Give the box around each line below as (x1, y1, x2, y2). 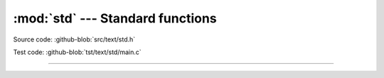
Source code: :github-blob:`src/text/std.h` (13, 35, 136, 44)
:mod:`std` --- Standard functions (13, 11, 217, 26)
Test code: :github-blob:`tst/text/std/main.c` (13, 48, 142, 56)
